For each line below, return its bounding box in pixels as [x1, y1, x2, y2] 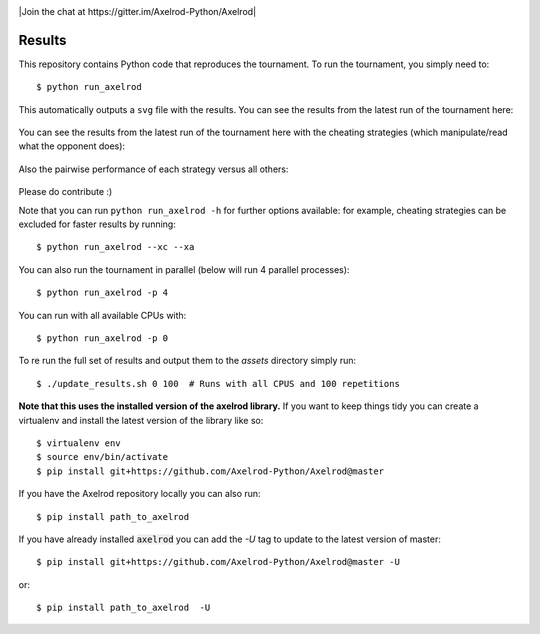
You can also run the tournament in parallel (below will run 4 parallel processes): [18, 263, 350, 275]
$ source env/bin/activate [36, 451, 169, 463]
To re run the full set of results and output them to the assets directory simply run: [18, 355, 357, 367]
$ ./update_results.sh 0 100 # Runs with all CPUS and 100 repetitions [36, 378, 400, 389]
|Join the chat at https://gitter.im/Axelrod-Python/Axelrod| [18, 6, 257, 17]
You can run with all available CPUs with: [18, 309, 187, 321]
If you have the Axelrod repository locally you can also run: [18, 488, 261, 500]
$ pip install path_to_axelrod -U [36, 602, 211, 614]
